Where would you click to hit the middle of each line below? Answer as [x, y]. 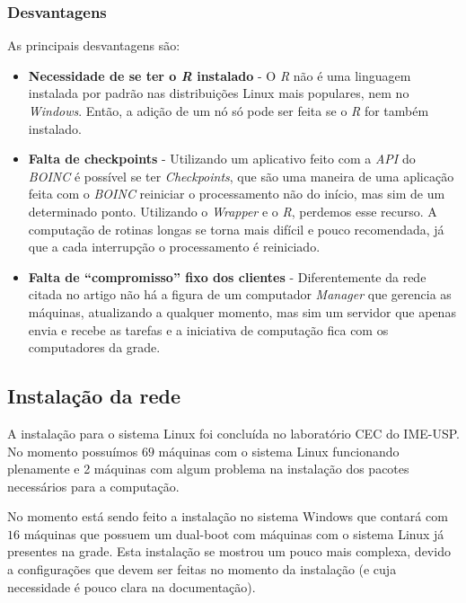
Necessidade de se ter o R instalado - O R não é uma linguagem [220, 75]
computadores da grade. [94, 347]
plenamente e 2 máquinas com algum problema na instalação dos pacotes [208, 469]
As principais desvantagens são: [94, 45]
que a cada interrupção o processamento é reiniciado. [174, 247]
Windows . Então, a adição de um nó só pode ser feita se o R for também [229, 111]
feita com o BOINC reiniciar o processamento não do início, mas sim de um [237, 194]
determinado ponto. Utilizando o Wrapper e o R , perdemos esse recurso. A [233, 211]
